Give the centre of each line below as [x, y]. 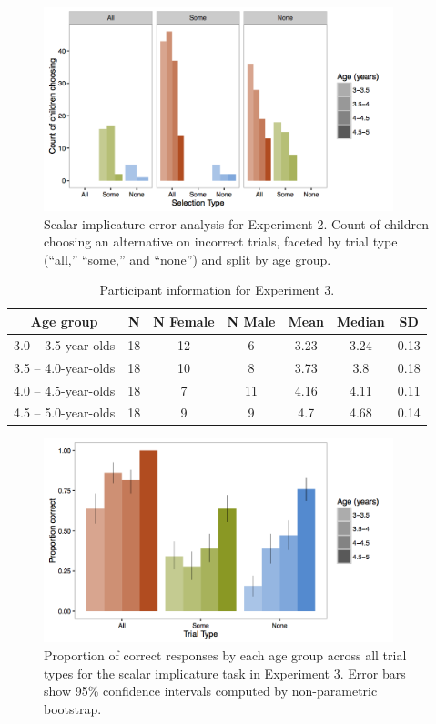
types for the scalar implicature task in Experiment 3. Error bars [225, 673]
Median [360, 321]
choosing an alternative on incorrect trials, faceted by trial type [221, 241]
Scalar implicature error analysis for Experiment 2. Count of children [237, 223]
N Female [184, 321]
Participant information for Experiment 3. [217, 290]
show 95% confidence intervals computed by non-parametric [211, 691]
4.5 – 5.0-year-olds [65, 412]
